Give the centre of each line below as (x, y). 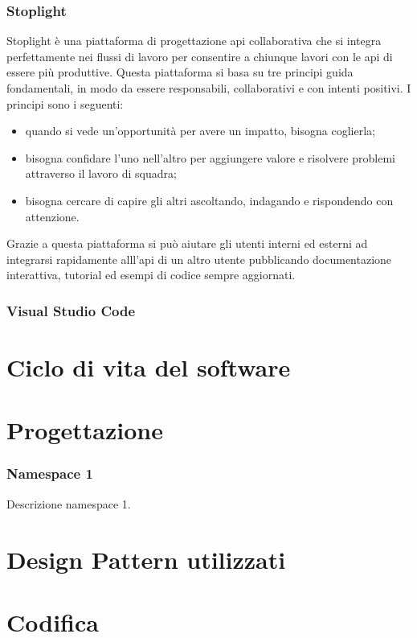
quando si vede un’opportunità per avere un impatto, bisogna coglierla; (200, 131)
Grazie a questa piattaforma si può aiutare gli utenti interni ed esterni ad (187, 243)
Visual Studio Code (71, 310)
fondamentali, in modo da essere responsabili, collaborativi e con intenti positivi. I (209, 88)
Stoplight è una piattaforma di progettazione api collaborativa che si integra (194, 41)
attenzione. (52, 216)
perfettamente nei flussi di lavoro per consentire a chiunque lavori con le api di (200, 56)
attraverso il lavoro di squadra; (101, 173)
